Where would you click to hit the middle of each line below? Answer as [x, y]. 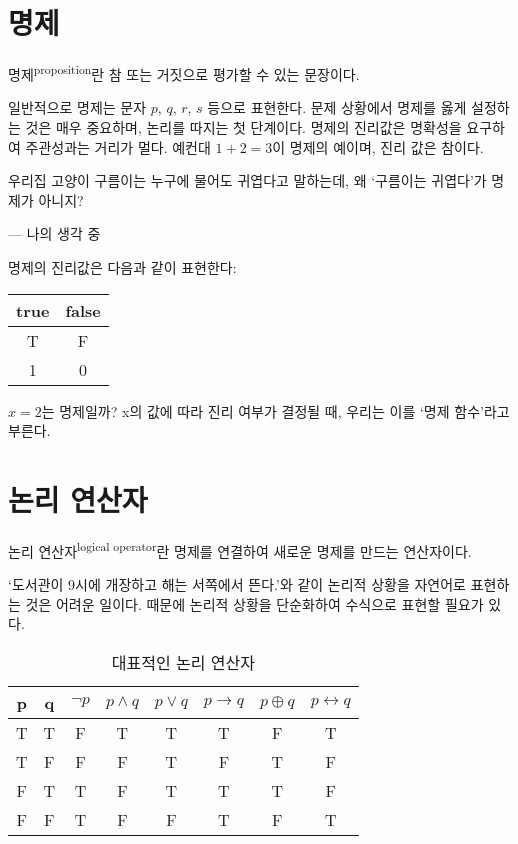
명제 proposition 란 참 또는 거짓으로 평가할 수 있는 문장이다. [184, 72]
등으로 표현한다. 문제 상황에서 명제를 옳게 [337, 107]
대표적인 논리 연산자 [183, 662]
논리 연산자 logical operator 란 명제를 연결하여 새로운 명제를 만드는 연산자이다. [240, 549]
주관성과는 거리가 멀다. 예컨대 [118, 146]
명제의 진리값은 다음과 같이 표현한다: [122, 266]
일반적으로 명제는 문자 [77, 107]
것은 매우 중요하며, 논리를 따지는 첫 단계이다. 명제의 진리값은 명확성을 [243, 126]
